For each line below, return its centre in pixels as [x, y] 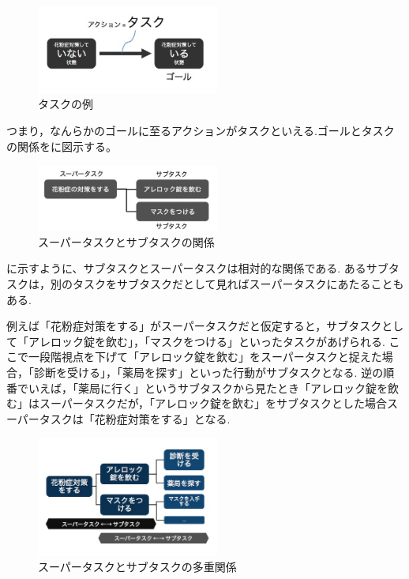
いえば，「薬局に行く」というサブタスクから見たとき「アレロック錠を [208, 387]
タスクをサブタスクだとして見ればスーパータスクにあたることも [238, 283]
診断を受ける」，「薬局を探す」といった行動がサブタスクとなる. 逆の [208, 372]
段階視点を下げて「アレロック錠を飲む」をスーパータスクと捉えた [210, 357]
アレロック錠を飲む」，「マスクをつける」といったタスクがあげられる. [206, 341]
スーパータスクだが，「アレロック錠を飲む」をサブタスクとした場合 [213, 403]
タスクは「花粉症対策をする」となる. [135, 418]
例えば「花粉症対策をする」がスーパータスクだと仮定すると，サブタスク [194, 326]
